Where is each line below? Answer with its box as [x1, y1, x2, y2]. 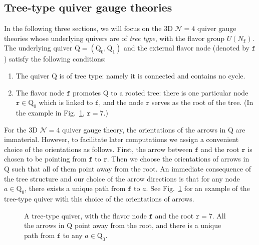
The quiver [16, 70, 50, 80]
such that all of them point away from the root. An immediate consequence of [12, 163, 251, 173]
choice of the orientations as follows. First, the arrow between [4, 143, 193, 154]
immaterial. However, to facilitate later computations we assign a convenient [4, 134, 239, 144]
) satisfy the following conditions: [4, 53, 106, 64]
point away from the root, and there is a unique [74, 220, 221, 230]
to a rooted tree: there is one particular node [111, 87, 248, 97]
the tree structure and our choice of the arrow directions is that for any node [4, 173, 240, 183]
